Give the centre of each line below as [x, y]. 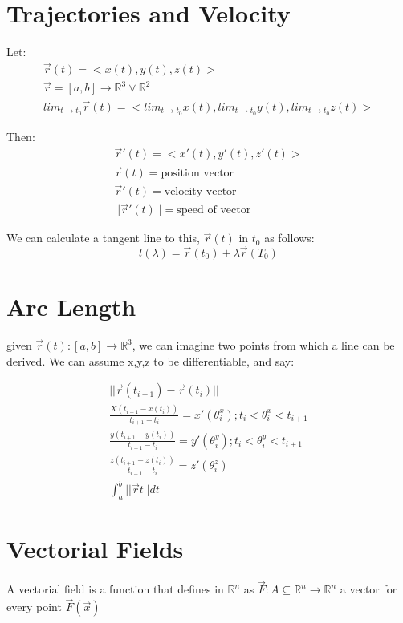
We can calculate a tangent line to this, [103, 238]
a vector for [368, 589]
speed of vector [214, 210]
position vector [197, 173]
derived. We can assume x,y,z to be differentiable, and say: [151, 360]
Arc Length [71, 307]
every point [34, 607]
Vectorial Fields [95, 549]
